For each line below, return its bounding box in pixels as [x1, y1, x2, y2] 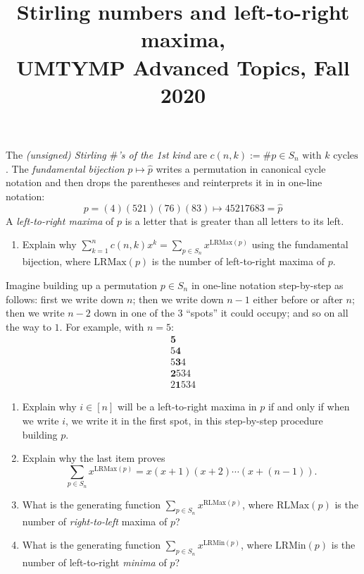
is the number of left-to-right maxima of [151, 254, 325, 269]
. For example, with [59, 319, 144, 334]
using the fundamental [251, 237, 349, 252]
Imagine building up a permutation [6, 277, 158, 292]
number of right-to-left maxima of [22, 513, 168, 528]
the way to [6, 319, 51, 334]
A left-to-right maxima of [6, 213, 114, 228]
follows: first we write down [6, 291, 124, 306]
